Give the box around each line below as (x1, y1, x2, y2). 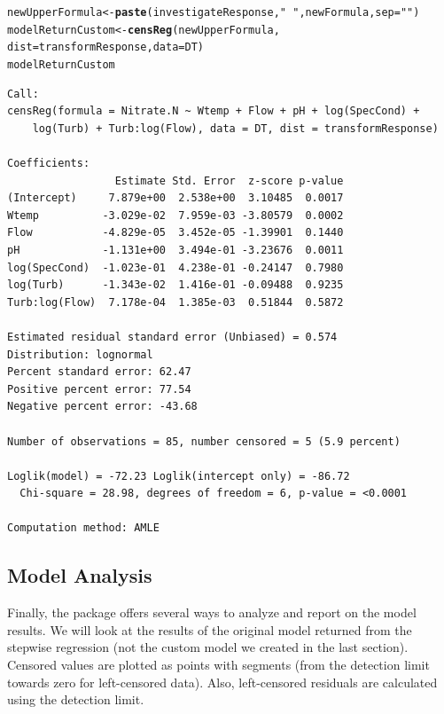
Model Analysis (7, 561, 152, 589)
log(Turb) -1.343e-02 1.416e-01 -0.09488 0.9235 (7, 279, 344, 292)
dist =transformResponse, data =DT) (7, 41, 204, 54)
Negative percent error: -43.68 (7, 400, 198, 413)
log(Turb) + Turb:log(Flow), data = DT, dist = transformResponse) (32, 122, 439, 135)
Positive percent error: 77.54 (7, 382, 191, 396)
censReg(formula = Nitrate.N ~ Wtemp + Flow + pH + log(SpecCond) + (7, 105, 420, 118)
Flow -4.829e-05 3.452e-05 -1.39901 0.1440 (7, 226, 344, 239)
